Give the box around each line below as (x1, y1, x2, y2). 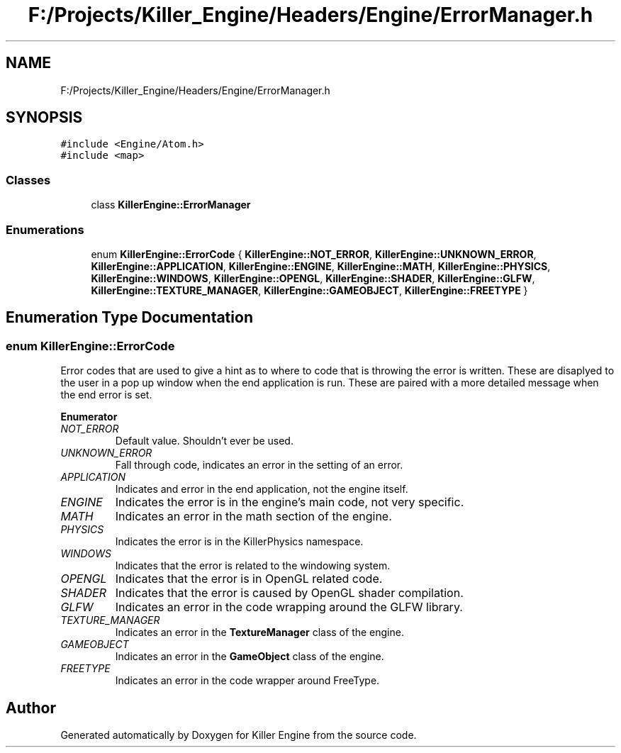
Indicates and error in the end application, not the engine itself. (115, 483, 408, 496)
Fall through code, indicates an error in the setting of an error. (115, 459, 403, 472)
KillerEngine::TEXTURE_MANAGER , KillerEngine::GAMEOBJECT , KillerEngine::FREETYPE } (91, 284, 528, 296)
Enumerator (60, 411, 118, 423)
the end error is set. (60, 389, 152, 401)
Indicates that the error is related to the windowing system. (115, 559, 391, 572)
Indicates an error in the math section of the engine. (115, 509, 392, 524)
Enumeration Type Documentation (6, 308, 253, 327)
